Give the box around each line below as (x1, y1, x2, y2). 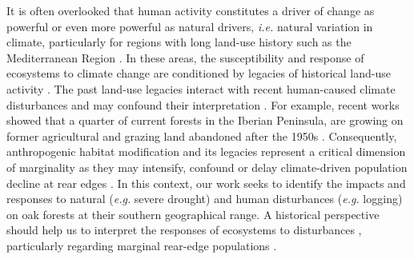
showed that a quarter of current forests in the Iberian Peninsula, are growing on (6, 112, 404, 129)
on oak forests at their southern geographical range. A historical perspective (6, 205, 380, 222)
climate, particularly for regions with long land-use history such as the (6, 34, 352, 50)
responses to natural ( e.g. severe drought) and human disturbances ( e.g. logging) (6, 190, 403, 207)
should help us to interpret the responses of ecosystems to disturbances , (6, 221, 362, 238)
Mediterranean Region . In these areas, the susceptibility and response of (6, 49, 364, 66)
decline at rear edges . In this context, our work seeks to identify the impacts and (6, 174, 406, 191)
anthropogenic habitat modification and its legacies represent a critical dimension (6, 143, 406, 160)
